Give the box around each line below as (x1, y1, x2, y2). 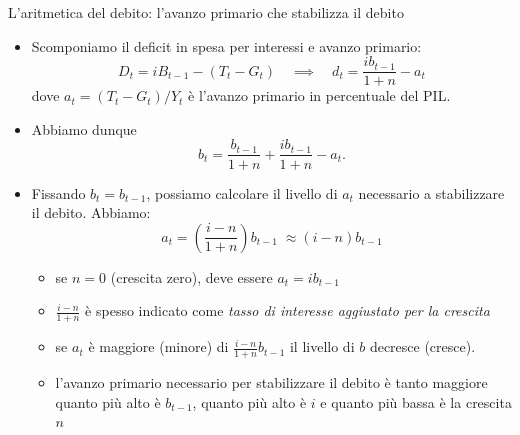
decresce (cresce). (369, 336, 476, 357)
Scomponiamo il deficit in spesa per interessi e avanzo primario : (31, 35, 422, 56)
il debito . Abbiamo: (31, 202, 151, 223)
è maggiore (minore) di (88, 336, 229, 357)
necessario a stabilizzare (358, 182, 505, 203)
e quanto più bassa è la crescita (320, 391, 512, 412)
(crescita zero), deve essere (110, 266, 273, 287)
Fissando (31, 182, 86, 203)
